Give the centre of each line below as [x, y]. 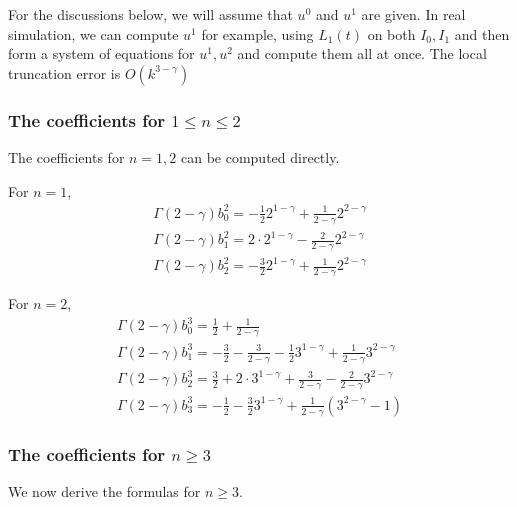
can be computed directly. [260, 157]
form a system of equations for [101, 53]
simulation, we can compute [93, 33]
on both [391, 33]
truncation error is [64, 72]
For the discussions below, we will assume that [150, 14]
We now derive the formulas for [104, 491]
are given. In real [413, 14]
